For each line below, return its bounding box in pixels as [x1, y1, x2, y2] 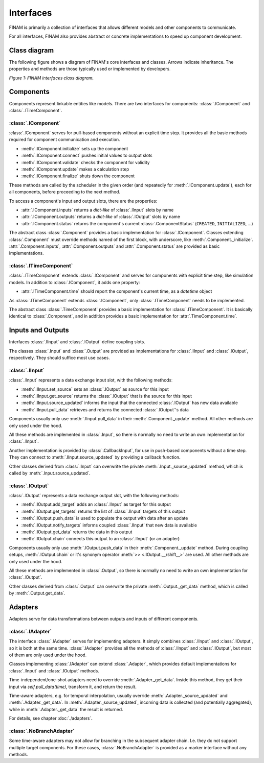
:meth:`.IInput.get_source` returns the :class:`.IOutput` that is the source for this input [21, 393, 192, 399]
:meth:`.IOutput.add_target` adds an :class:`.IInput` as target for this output [21, 501, 171, 507]
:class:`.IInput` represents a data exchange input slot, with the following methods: [9, 377, 173, 383]
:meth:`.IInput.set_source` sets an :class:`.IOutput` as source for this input [21, 386, 169, 392]
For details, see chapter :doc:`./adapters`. [9, 715, 93, 721]
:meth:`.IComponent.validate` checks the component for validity [21, 159, 150, 165]
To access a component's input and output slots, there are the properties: [9, 198, 157, 204]
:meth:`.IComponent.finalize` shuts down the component [21, 173, 135, 179]
